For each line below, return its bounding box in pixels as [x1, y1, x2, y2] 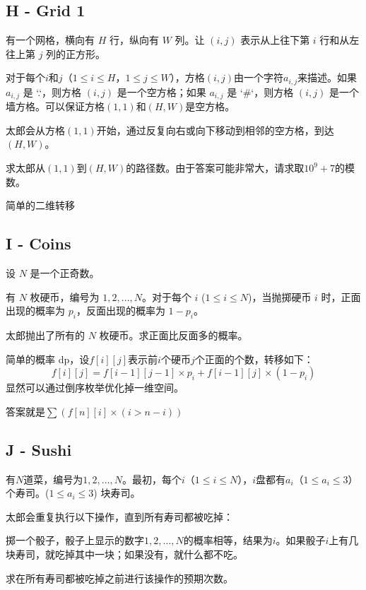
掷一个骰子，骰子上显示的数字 [6, 533, 144, 548]
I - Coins [6, 232, 71, 254]
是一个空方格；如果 [117, 84, 206, 99]
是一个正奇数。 [30, 266, 100, 281]
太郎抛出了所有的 [6, 328, 85, 343]
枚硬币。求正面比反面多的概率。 [99, 328, 248, 343]
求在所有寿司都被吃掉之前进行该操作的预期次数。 [6, 570, 233, 585]
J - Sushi [6, 438, 72, 460]
